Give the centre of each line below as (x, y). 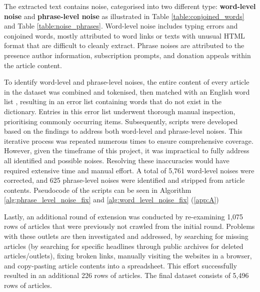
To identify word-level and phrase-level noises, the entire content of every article (127, 82)
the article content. (33, 65)
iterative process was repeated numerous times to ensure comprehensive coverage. (129, 140)
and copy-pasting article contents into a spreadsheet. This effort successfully (120, 265)
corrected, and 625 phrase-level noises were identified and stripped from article (124, 180)
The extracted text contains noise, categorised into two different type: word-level (130, 6)
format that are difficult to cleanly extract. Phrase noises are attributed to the (124, 45)
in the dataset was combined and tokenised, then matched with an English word (127, 91)
